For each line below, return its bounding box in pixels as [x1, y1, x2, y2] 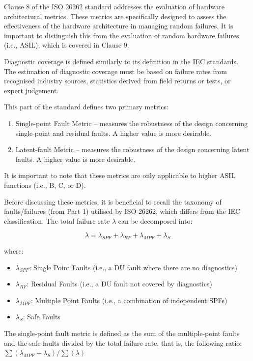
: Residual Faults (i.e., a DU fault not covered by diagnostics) [27, 279, 212, 289]
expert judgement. [4, 85, 59, 95]
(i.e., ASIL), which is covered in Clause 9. [4, 40, 129, 50]
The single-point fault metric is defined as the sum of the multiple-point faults [4, 328, 240, 338]
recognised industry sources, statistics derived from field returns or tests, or [4, 76, 231, 86]
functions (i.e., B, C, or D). [4, 180, 86, 190]
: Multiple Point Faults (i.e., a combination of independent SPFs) [30, 295, 227, 305]
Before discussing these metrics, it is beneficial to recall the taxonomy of [4, 196, 222, 206]
